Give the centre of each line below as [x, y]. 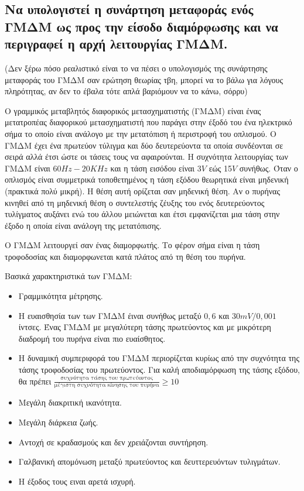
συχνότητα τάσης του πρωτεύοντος [107, 378]
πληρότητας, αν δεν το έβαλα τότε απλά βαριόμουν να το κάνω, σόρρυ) [126, 91]
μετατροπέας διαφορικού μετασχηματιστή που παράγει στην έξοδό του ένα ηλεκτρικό [148, 122]
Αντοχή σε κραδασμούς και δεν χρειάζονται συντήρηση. [113, 442]
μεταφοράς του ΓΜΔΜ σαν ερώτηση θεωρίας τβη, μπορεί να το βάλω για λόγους [144, 79]
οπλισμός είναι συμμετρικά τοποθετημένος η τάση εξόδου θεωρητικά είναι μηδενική [147, 179]
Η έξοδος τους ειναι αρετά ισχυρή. [77, 481]
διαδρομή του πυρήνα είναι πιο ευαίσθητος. [92, 338]
